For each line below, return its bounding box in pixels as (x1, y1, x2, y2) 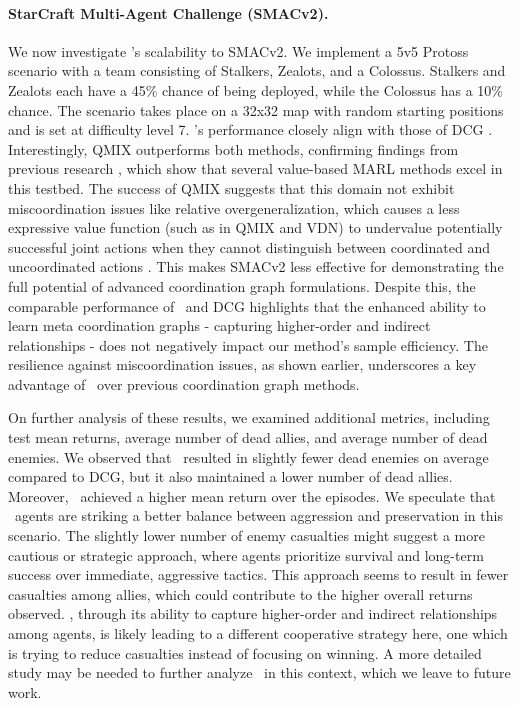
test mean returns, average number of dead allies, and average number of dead (8, 427, 488, 448)
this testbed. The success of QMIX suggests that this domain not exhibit (8, 177, 455, 198)
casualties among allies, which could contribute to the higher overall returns (8, 583, 473, 604)
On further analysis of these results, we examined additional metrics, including (8, 407, 490, 428)
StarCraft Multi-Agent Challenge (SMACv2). (8, 2, 329, 23)
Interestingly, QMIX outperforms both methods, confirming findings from (8, 138, 459, 159)
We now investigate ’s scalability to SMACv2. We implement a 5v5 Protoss (8, 40, 469, 61)
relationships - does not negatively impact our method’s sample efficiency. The (8, 334, 488, 355)
